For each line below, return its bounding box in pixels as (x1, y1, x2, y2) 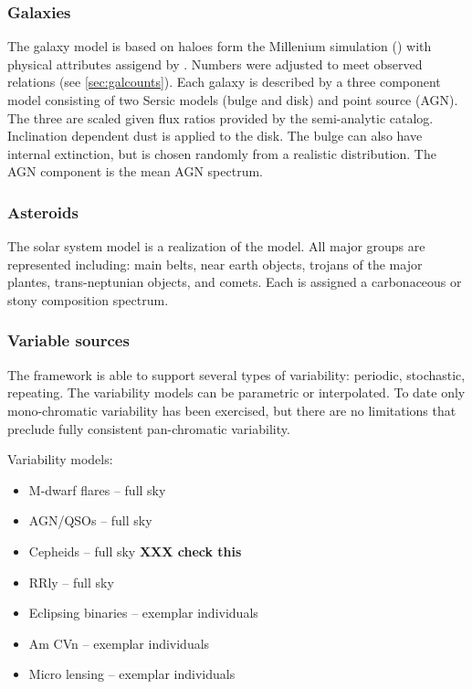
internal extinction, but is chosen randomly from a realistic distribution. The (7, 143, 436, 163)
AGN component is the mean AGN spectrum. (7, 162, 263, 181)
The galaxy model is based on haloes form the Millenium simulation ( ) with (7, 37, 432, 56)
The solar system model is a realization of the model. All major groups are (7, 237, 425, 256)
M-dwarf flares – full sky (28, 480, 166, 499)
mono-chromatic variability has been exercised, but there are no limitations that (7, 400, 456, 419)
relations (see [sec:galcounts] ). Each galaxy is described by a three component (7, 72, 441, 91)
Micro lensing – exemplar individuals (28, 664, 236, 684)
